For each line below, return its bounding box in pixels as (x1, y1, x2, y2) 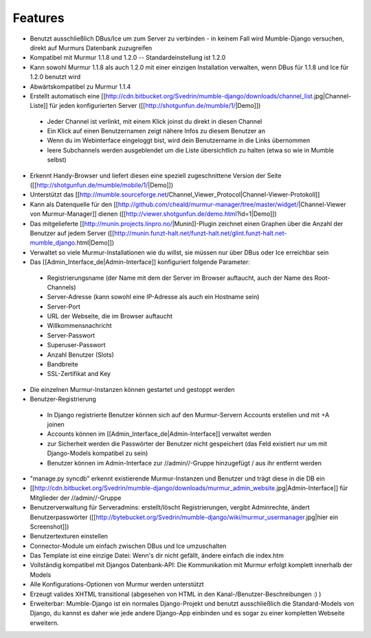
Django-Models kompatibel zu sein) (47, 449, 148, 457)
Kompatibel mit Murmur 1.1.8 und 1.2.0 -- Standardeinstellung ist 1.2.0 (30, 54, 226, 62)
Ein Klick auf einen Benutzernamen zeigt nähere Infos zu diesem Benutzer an (47, 127, 266, 135)
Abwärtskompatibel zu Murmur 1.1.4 (30, 82, 131, 91)
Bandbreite (47, 360, 78, 368)
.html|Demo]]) (74, 239, 115, 247)
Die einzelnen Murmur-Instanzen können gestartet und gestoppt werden (30, 385, 235, 393)
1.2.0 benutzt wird (30, 73, 81, 81)
